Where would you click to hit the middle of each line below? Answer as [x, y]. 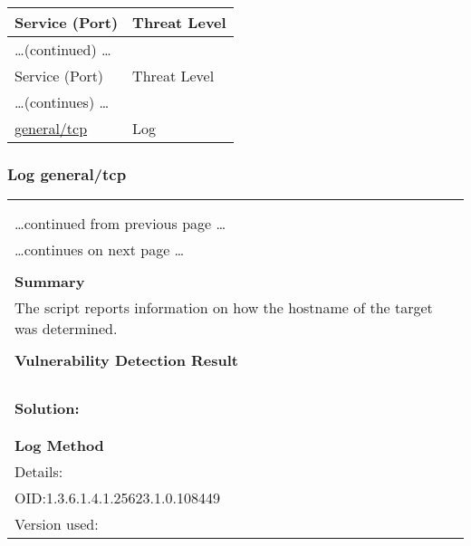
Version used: [57, 524]
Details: [39, 472]
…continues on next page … [100, 250]
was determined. [66, 329]
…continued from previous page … [120, 224]
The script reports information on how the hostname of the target [224, 308]
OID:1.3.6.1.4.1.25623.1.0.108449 [117, 498]
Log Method [59, 445]
